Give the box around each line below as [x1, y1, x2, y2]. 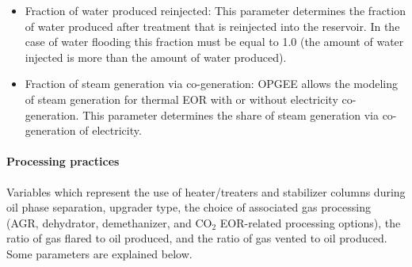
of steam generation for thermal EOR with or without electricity [25, 90, 338, 107]
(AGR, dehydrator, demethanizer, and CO [6, 214, 212, 231]
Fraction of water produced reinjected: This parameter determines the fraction [25, 2, 406, 18]
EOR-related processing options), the [219, 214, 401, 231]
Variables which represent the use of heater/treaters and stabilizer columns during [6, 183, 406, 200]
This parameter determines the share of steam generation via [82, 106, 379, 123]
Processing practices [6, 153, 120, 170]
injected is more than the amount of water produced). [25, 48, 287, 65]
